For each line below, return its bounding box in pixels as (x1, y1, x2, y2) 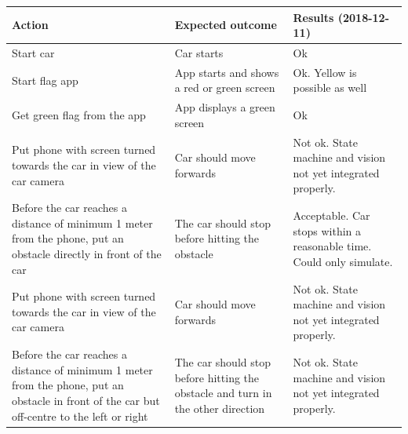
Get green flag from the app (12, 107, 146, 123)
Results (293, 9, 334, 25)
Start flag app (12, 71, 78, 88)
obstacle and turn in (174, 385, 272, 401)
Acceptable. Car (293, 207, 370, 224)
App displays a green (174, 99, 275, 115)
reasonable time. (293, 238, 372, 254)
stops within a (293, 222, 362, 239)
